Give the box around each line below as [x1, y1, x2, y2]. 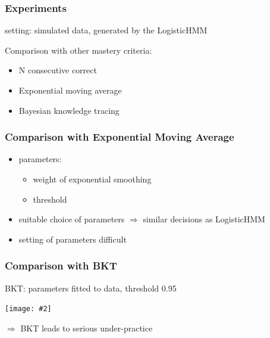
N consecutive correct [18, 64, 97, 76]
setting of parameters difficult [18, 232, 127, 245]
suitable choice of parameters [18, 213, 125, 225]
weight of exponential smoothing [33, 173, 152, 185]
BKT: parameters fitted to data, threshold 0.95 [5, 281, 177, 294]
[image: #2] [5, 305, 52, 314]
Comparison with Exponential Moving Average [5, 129, 234, 144]
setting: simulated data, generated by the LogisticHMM [5, 24, 208, 36]
